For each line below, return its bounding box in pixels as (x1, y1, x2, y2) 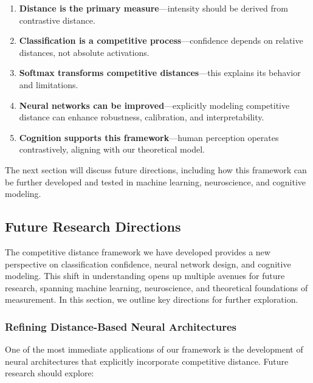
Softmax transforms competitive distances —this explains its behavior (19, 66, 301, 79)
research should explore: (5, 367, 94, 379)
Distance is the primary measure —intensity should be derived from (19, 2, 288, 14)
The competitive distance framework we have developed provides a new (5, 245, 270, 258)
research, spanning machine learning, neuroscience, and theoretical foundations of (5, 281, 308, 294)
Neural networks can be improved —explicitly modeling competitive (19, 98, 290, 111)
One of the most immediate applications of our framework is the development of (5, 343, 303, 356)
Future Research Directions (5, 217, 181, 236)
